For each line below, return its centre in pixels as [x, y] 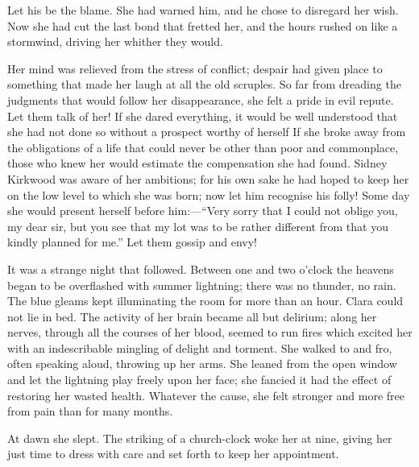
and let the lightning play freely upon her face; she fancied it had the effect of [199, 380]
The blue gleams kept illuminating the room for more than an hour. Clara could [205, 301]
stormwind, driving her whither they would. [115, 41]
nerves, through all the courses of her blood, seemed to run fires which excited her [210, 332]
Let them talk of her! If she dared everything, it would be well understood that [203, 116]
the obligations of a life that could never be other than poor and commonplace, [203, 147]
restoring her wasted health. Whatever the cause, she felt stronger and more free [206, 395]
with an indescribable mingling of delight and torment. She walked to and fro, [200, 347]
